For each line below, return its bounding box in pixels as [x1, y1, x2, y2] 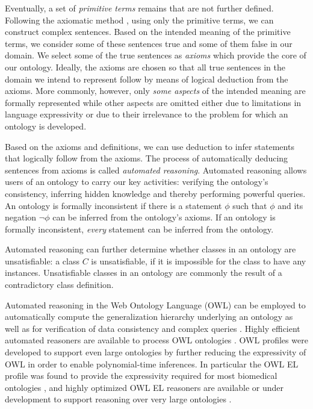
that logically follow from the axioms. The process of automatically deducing [5, 152, 288, 164]
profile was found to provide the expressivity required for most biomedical [5, 369, 277, 382]
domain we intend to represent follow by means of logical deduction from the [5, 72, 288, 85]
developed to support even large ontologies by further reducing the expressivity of [5, 346, 306, 358]
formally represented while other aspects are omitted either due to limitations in [5, 96, 302, 108]
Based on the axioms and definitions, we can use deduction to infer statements [5, 140, 294, 152]
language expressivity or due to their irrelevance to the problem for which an [5, 108, 288, 120]
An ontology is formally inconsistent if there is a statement [5, 199, 222, 211]
